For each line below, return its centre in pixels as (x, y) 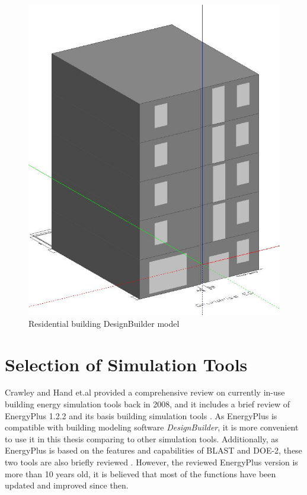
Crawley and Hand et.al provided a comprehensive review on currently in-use (145, 392)
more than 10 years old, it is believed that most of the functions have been (140, 473)
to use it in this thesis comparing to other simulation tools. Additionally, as (142, 438)
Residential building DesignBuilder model (104, 323)
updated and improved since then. (67, 485)
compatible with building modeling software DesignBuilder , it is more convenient (152, 427)
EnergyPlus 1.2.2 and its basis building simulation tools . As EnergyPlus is (141, 415)
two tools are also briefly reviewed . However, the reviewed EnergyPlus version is (151, 462)
